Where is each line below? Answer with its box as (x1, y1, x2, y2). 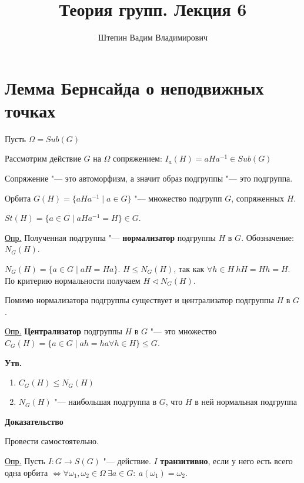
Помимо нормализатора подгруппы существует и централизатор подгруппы (5, 294, 274, 306)
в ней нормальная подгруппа (195, 395, 297, 408)
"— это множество (150, 325, 217, 337)
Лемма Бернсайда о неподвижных (5, 75, 264, 99)
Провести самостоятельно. (5, 435, 99, 447)
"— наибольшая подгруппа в (54, 395, 157, 408)
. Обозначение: (241, 231, 294, 243)
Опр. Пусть (5, 454, 45, 467)
